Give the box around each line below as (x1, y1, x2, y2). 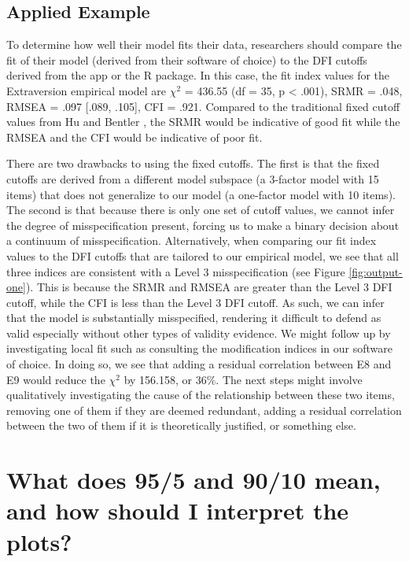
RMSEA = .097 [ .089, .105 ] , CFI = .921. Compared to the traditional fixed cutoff (6, 98, 400, 114)
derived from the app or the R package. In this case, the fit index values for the (6, 67, 390, 83)
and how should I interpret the (6, 494, 349, 527)
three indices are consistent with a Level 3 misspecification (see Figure (6, 263, 345, 279)
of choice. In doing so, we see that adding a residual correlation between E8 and (6, 356, 392, 372)
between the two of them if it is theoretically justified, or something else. (6, 417, 356, 434)
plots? (6, 525, 72, 557)
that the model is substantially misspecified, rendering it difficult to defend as (6, 309, 381, 326)
